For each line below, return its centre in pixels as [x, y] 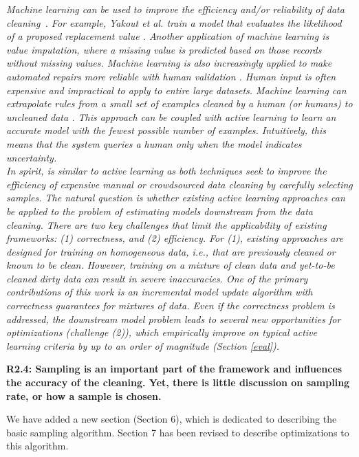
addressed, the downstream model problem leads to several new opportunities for [174, 319]
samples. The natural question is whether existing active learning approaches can [176, 198]
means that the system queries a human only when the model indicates [154, 143]
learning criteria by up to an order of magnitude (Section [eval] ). [143, 345]
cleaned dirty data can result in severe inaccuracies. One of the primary [157, 278]
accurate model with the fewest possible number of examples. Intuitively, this [166, 130]
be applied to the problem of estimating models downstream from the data [160, 211]
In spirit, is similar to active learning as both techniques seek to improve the [166, 171]
